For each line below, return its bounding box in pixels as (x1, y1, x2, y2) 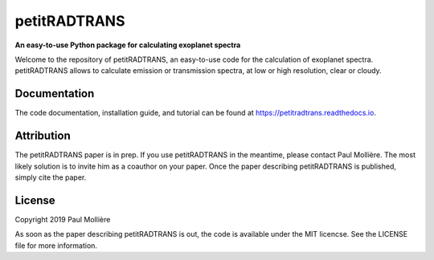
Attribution (14, 129, 72, 143)
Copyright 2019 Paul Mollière (14, 214, 111, 224)
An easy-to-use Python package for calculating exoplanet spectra (14, 40, 241, 50)
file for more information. (14, 241, 98, 250)
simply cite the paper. (14, 173, 87, 182)
